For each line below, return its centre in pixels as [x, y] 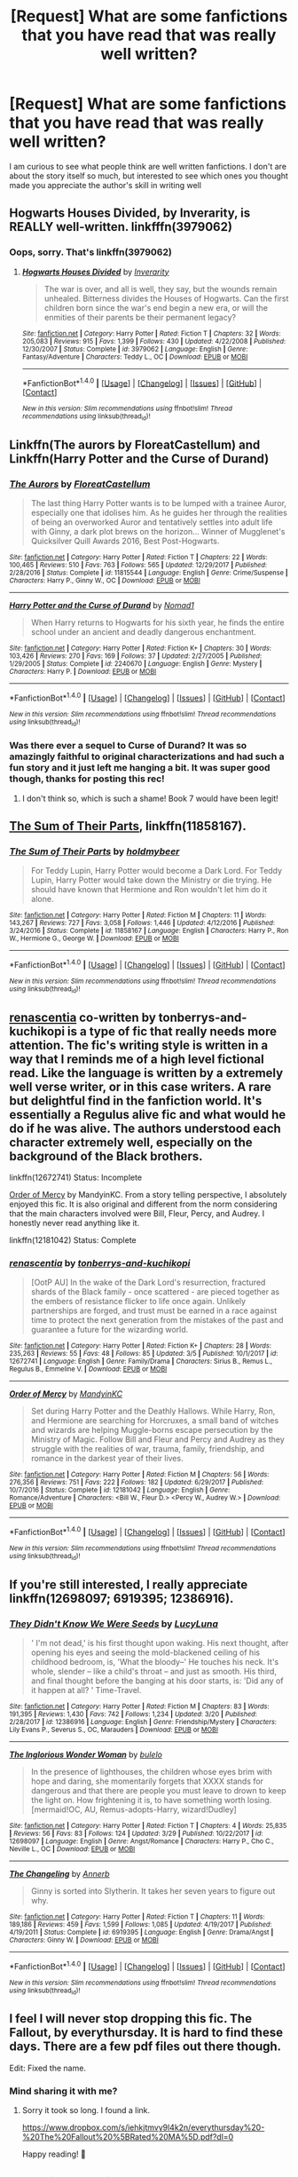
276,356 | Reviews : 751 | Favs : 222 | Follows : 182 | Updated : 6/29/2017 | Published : [137, 1483]
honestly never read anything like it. [74, 1223]
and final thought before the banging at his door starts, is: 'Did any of [157, 1681]
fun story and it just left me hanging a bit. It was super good [140, 768]
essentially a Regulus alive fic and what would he [148, 1115]
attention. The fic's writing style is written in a [139, 1045]
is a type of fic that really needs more [172, 1031]
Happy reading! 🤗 [54, 2154]
